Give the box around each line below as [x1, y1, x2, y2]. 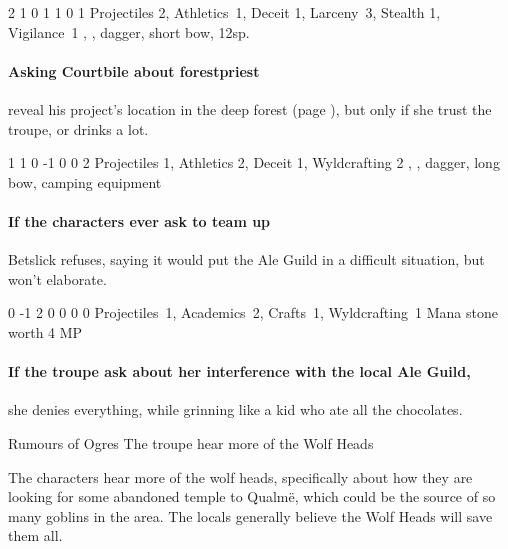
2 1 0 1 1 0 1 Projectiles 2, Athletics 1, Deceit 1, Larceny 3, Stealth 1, [8, 2, 441, 22]
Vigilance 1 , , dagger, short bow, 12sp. [8, 21, 250, 42]
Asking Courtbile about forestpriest [8, 60, 260, 81]
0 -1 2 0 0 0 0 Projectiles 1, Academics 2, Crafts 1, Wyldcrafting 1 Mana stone [8, 302, 498, 323]
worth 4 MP [8, 321, 83, 342]
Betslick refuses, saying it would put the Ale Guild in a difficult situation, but [8, 249, 485, 270]
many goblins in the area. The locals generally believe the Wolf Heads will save [8, 505, 493, 526]
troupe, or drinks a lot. [8, 118, 149, 139]
